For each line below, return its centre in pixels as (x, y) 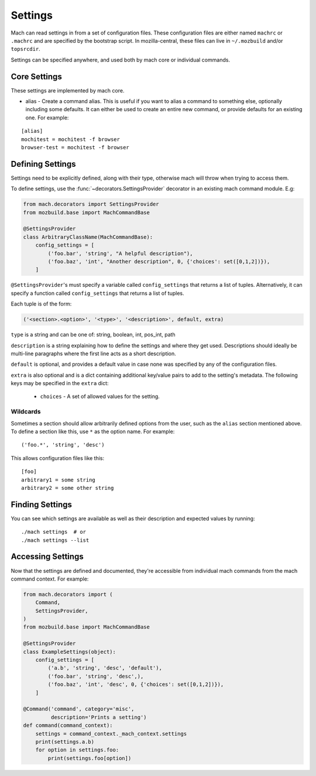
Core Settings (37, 76)
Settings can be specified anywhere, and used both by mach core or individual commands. (121, 60)
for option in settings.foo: (77, 750)
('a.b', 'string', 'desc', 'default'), (105, 668)
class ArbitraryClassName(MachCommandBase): (88, 237)
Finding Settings (42, 504)
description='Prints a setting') (99, 717)
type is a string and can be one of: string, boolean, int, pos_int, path (93, 335)
